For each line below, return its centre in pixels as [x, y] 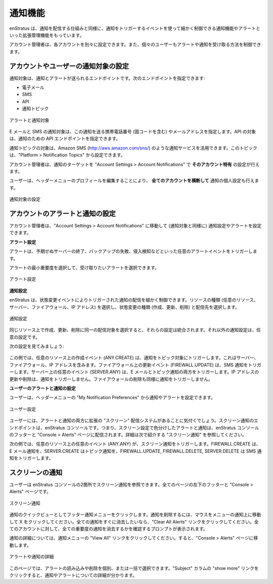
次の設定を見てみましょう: [37, 347]
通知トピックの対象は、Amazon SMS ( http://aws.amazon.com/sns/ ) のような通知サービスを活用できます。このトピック [133, 148]
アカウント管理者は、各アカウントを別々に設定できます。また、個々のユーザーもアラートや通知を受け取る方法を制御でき [135, 44]
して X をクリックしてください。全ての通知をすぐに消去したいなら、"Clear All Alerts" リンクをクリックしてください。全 [134, 522]
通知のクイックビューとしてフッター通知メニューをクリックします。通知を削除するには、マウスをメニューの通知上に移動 [135, 515]
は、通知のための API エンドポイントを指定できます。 [65, 138]
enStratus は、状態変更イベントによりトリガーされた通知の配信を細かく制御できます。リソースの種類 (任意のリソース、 [134, 300]
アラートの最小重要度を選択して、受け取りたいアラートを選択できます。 [84, 267]
